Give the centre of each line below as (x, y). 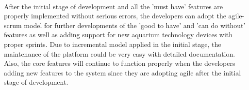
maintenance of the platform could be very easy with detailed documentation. (120, 53)
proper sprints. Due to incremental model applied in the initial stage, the (113, 44)
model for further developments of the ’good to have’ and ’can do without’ (135, 25)
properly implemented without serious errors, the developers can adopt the (115, 16)
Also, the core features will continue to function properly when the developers (120, 63)
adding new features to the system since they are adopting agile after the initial (123, 72)
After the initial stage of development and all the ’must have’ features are (114, 6)
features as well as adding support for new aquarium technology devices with (118, 35)
